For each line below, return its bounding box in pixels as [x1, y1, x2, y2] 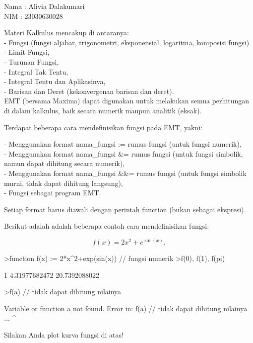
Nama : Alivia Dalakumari [4, 1, 85, 11]
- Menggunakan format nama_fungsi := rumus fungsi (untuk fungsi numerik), [4, 139, 242, 149]
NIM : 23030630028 [4, 10, 63, 21]
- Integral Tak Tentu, [4, 66, 68, 77]
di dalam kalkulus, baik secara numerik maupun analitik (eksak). [4, 105, 202, 115]
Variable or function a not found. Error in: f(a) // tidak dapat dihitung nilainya [4, 303, 248, 313]
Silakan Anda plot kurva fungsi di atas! [4, 329, 124, 340]
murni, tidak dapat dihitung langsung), [4, 177, 123, 188]
